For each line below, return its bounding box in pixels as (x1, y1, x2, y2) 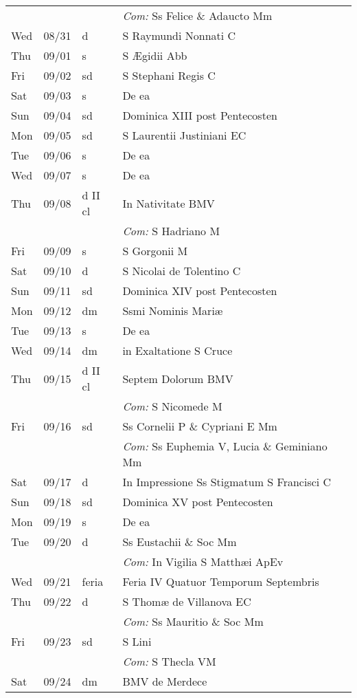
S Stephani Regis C (122, 67, 216, 83)
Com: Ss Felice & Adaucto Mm (122, 8, 273, 23)
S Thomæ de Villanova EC (122, 593, 251, 609)
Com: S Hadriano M (122, 223, 220, 239)
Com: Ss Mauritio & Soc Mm (122, 613, 264, 629)
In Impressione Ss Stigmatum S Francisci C (122, 474, 332, 490)
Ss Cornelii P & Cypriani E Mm (122, 418, 277, 434)
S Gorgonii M (122, 243, 188, 259)
